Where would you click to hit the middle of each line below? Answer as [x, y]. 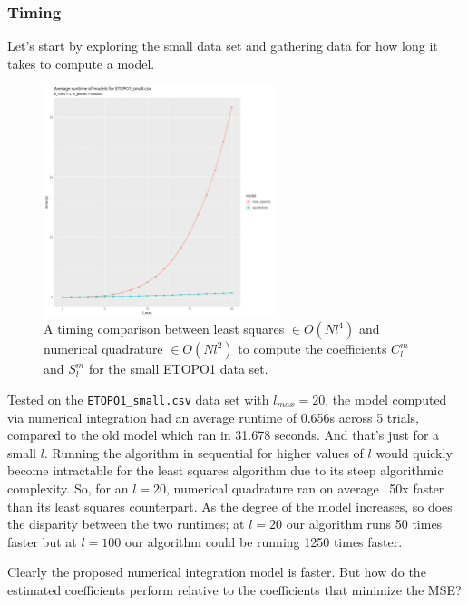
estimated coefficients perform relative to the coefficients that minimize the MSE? [234, 589]
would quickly [414, 452]
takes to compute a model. [81, 63]
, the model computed [386, 399]
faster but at [42, 541]
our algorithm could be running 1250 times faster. [263, 541]
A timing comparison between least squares [164, 329]
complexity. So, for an [68, 488]
